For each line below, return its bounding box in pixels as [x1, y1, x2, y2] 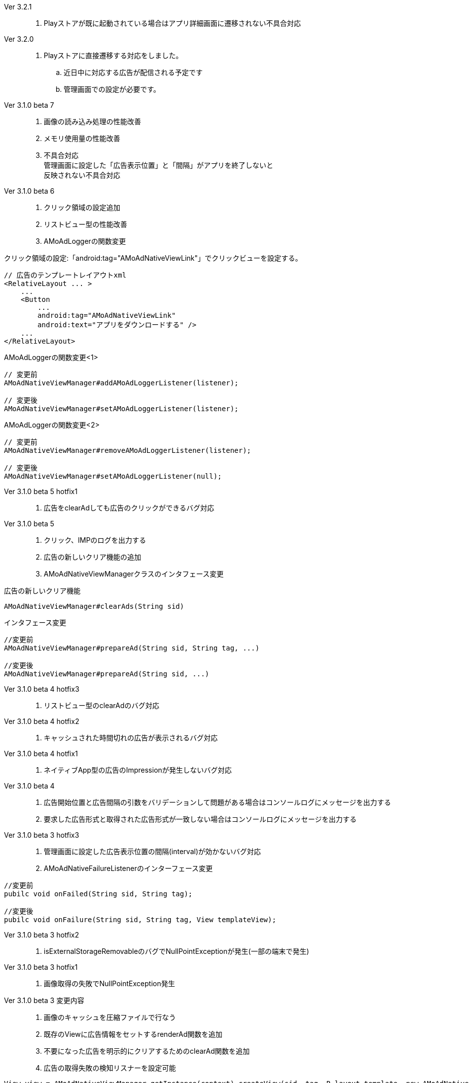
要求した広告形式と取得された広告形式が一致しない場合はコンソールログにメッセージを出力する [44, 815, 357, 823]
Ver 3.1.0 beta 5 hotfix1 [4, 487, 78, 496]
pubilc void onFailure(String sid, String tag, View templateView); [4, 916, 276, 924]
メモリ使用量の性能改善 [44, 134, 120, 143]
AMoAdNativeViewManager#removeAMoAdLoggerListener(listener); [4, 446, 251, 454]
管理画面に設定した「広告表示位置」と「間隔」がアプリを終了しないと [44, 161, 273, 169]
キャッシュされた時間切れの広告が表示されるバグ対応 [44, 733, 218, 742]
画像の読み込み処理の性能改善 [44, 117, 141, 126]
